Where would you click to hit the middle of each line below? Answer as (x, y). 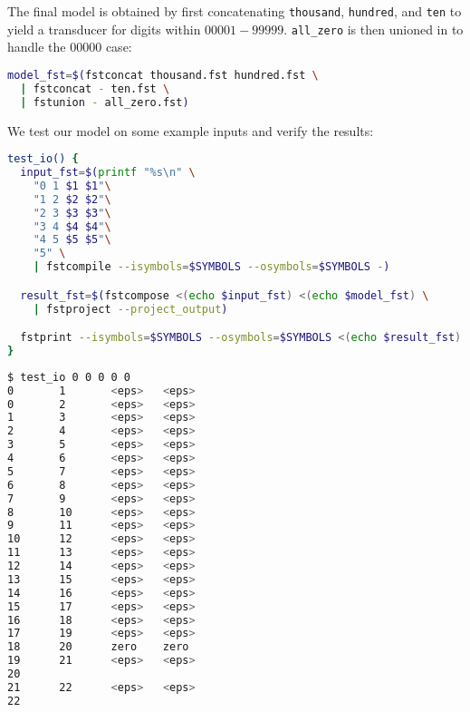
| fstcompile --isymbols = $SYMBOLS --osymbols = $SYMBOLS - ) (211, 267)
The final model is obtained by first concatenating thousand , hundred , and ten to (235, 11)
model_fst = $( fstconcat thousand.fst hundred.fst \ (163, 75)
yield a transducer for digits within (104, 29)
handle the (37, 47)
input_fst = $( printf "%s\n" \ (108, 172)
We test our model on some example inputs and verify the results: (191, 130)
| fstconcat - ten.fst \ (95, 88)
